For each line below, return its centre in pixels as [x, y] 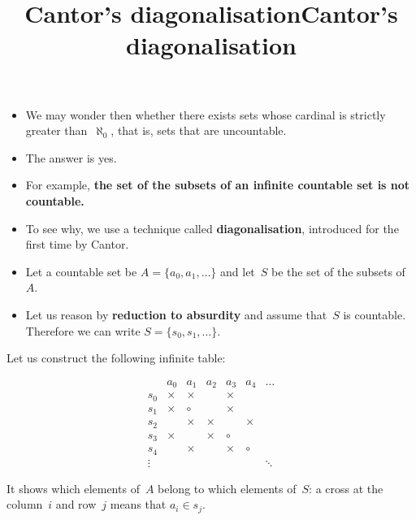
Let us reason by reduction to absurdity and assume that [176, 314]
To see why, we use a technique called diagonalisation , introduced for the [212, 228]
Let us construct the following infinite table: [116, 358]
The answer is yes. [71, 157]
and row [76, 504]
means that [138, 504]
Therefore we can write [83, 330]
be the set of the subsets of [338, 271]
